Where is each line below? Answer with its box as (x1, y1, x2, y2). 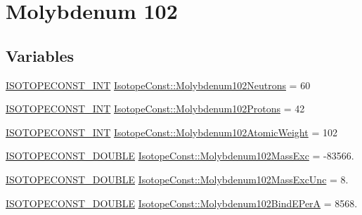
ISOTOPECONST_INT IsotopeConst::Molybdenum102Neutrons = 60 (6, 77, 311, 92)
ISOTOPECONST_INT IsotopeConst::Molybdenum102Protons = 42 (6, 101, 305, 116)
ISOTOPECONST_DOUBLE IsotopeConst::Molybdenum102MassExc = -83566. (6, 148, 354, 163)
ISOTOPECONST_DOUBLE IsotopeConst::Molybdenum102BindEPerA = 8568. (6, 195, 358, 210)
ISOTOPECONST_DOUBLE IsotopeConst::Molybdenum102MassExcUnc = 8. (6, 171, 349, 186)
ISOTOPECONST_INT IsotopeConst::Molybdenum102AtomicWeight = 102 (6, 124, 337, 139)
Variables (6, 44, 75, 66)
